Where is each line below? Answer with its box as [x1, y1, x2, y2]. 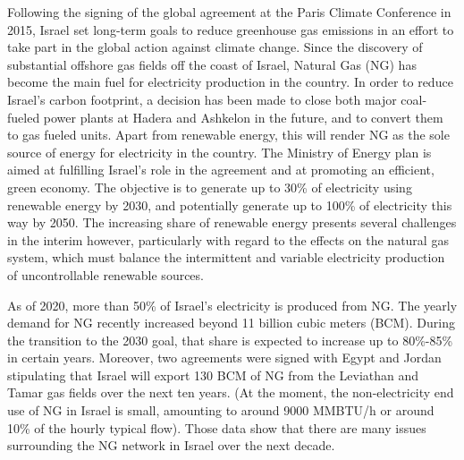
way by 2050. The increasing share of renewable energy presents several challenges [7, 213, 457, 232]
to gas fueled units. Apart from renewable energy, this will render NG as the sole [7, 125, 450, 144]
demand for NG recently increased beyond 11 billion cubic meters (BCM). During [7, 313, 455, 332]
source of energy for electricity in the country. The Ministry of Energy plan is [7, 142, 432, 161]
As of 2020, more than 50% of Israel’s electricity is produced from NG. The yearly [7, 295, 458, 314]
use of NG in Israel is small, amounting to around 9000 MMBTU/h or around [7, 401, 434, 420]
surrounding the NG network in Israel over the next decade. [7, 436, 335, 455]
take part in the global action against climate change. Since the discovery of [7, 38, 423, 56]
